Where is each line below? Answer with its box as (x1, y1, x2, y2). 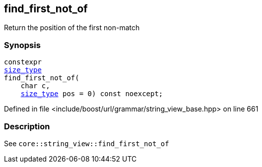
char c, (20, 82, 50, 90)
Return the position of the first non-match (4, 23, 140, 32)
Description (4, 121, 50, 131)
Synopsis (4, 40, 41, 50)
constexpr (4, 58, 42, 66)
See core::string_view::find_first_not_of (4, 139, 169, 148)
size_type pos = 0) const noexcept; (20, 90, 163, 98)
